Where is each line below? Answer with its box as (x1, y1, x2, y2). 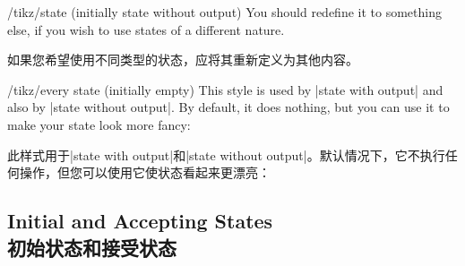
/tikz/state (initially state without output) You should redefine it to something (7, 3, 442, 21)
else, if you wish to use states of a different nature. (7, 20, 285, 39)
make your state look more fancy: (7, 115, 191, 133)
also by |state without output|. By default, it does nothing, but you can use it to (7, 98, 450, 116)
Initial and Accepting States (7, 207, 273, 235)
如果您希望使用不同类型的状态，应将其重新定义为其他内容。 (7, 50, 358, 69)
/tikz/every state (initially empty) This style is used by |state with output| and (7, 80, 443, 99)
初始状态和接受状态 (7, 233, 177, 261)
